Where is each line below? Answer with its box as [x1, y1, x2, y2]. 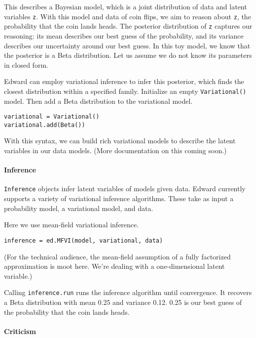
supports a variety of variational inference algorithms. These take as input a [4, 193, 234, 204]
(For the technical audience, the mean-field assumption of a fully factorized [4, 251, 231, 261]
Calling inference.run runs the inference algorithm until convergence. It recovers [4, 287, 252, 297]
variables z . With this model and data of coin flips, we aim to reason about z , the [4, 11, 251, 21]
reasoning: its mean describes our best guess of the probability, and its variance [4, 30, 244, 41]
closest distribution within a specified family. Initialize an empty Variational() [4, 85, 247, 96]
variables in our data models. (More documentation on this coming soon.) [4, 145, 227, 156]
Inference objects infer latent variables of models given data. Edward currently [4, 183, 246, 194]
